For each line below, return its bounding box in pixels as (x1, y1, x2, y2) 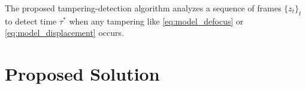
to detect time (5, 14, 57, 27)
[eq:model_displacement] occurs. (5, 26, 124, 39)
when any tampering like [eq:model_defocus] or (69, 14, 244, 27)
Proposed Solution (5, 62, 160, 86)
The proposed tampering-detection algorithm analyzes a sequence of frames (5, 2, 281, 14)
